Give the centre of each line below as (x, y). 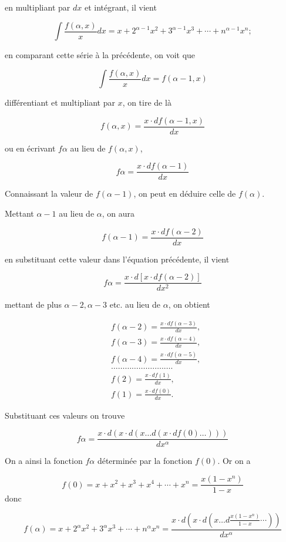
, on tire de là (147, 102)
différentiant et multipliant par (60, 102)
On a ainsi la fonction (44, 461)
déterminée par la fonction (145, 461)
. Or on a (234, 461)
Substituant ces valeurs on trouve (65, 415)
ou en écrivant (30, 148)
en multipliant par (38, 7)
